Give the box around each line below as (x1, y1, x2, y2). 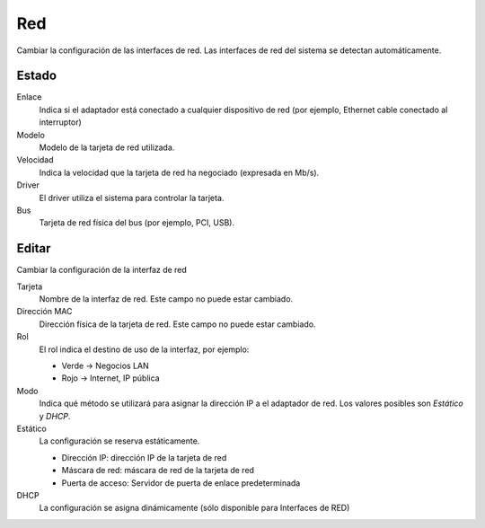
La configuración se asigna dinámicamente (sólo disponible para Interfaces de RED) (39, 503, 350, 514)
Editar (16, 241, 51, 256)
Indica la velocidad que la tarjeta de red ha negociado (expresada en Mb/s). (39, 167, 320, 178)
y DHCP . (39, 410, 71, 421)
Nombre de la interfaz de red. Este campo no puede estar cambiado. (39, 294, 294, 304)
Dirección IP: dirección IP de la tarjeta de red (61, 452, 227, 462)
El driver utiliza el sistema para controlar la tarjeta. (39, 192, 225, 203)
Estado (16, 68, 57, 84)
